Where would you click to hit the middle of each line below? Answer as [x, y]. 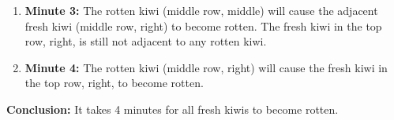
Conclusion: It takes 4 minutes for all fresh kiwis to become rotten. [173, 109]
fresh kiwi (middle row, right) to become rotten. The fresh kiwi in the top [203, 25]
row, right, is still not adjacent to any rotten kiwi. [146, 41]
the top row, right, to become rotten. [114, 83]
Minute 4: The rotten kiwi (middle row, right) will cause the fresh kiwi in [206, 67]
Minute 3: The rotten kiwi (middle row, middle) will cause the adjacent [201, 10]
